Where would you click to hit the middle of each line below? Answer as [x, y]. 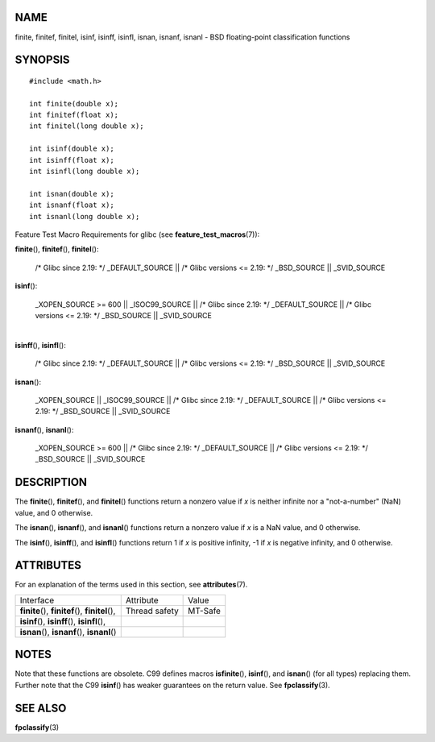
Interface [37, 600]
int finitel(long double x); [87, 126]
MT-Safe [205, 611]
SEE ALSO [41, 708]
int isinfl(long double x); [85, 172]
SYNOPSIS [42, 60]
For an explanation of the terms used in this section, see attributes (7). [131, 585]
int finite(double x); [74, 104]
